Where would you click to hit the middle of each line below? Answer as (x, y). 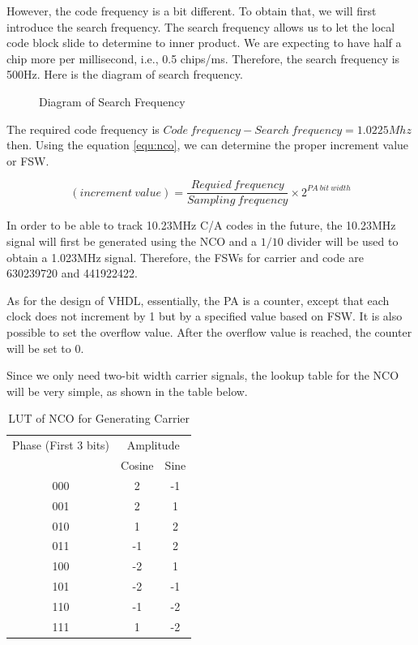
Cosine (137, 465)
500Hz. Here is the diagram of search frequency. (125, 74)
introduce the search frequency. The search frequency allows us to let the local (201, 26)
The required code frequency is (83, 129)
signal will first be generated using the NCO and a (132, 241)
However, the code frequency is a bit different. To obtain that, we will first (192, 11)
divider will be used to (343, 241)
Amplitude (153, 445)
